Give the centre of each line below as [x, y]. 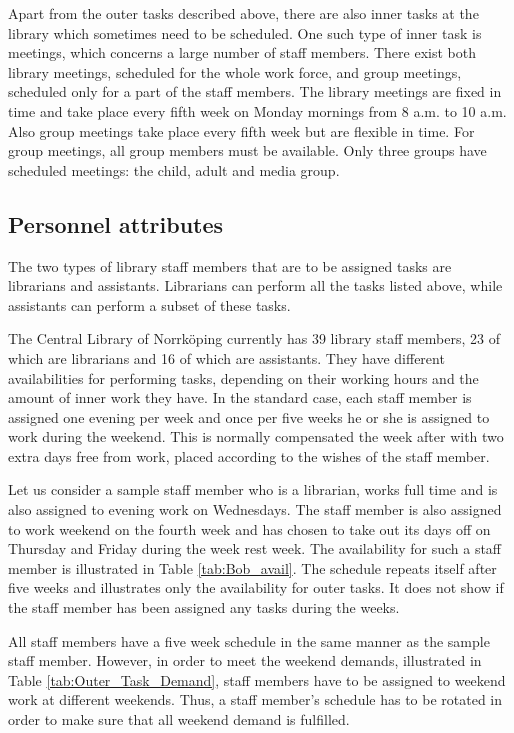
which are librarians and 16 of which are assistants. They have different [226, 357]
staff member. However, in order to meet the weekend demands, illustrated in [245, 660]
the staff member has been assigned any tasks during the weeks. [204, 607]
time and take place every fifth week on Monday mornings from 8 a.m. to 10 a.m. [257, 110]
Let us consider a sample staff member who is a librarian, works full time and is [253, 489]
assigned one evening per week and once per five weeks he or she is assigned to [249, 416]
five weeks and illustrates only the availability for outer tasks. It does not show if [256, 587]
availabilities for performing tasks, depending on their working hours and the [243, 377]
